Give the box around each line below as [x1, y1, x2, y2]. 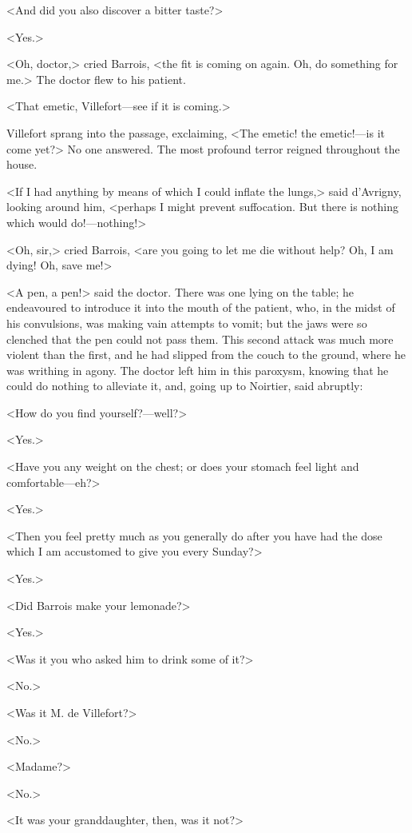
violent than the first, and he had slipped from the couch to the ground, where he [6, 346, 406, 363]
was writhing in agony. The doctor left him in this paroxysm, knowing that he [6, 361, 389, 378]
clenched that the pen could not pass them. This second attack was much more [6, 330, 394, 347]
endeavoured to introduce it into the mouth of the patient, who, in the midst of [6, 299, 395, 316]
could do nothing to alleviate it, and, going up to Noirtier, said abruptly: [6, 377, 363, 394]
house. [6, 156, 38, 173]
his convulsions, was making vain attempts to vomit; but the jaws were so [6, 314, 367, 331]
